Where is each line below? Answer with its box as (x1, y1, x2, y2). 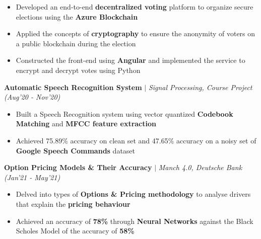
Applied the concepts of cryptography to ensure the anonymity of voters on (16, 28, 255, 39)
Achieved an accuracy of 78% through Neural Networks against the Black (16, 215, 253, 226)
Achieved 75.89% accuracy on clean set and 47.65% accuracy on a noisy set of (16, 135, 256, 145)
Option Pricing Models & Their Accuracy (4, 162, 152, 173)
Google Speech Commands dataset (16, 145, 136, 155)
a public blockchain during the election (16, 38, 136, 48)
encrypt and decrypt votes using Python (16, 64, 141, 75)
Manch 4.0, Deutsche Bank (158, 162, 242, 173)
